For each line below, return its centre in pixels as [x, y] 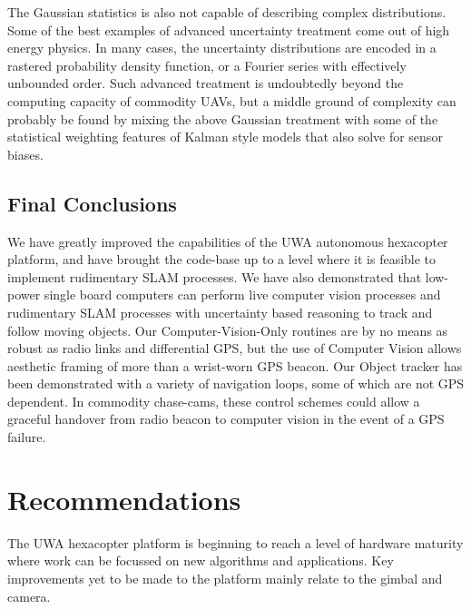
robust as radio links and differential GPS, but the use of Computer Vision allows [235, 348]
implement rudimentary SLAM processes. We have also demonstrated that [215, 276]
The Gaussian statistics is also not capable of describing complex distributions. [227, 12]
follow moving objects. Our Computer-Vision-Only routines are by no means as [228, 330]
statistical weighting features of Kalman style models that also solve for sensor [225, 137]
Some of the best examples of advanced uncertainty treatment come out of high [229, 29]
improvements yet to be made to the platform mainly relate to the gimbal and [225, 578]
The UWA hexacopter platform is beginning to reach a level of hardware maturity [235, 542]
